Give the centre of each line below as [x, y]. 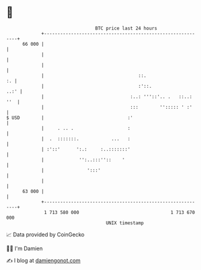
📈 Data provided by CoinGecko [45, 235]
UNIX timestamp [125, 223]
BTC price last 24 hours [126, 28]
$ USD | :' [70, 118]
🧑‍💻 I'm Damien [25, 248]
